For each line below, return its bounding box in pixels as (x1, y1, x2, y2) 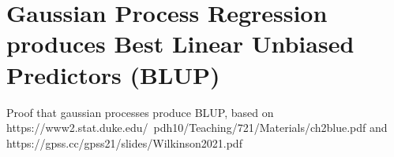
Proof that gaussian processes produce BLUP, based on (6, 104, 274, 120)
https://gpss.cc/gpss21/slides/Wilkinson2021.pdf (6, 134, 242, 151)
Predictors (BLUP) (6, 58, 220, 90)
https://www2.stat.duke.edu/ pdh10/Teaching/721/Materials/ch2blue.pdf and (6, 119, 388, 136)
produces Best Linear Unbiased (6, 27, 355, 60)
